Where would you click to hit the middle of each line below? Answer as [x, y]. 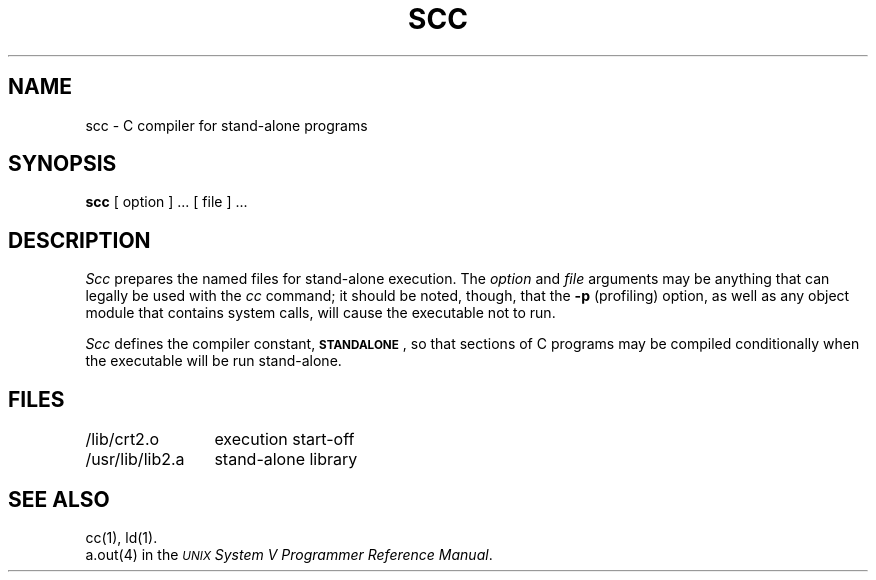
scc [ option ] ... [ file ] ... [166, 202]
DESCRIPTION [79, 240]
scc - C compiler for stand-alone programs [226, 125]
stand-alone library [286, 459]
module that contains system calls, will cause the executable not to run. [320, 313]
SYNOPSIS [62, 164]
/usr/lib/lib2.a [135, 459]
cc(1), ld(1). [121, 537]
